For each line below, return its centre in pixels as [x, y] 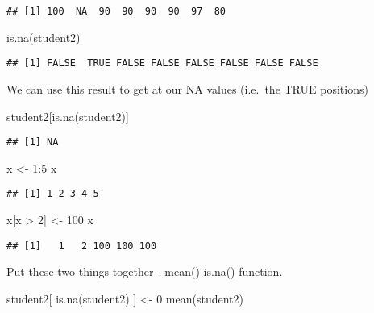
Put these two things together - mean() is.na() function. [145, 271]
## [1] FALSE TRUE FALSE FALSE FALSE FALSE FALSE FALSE [162, 63]
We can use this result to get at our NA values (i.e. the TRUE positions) [187, 88]
